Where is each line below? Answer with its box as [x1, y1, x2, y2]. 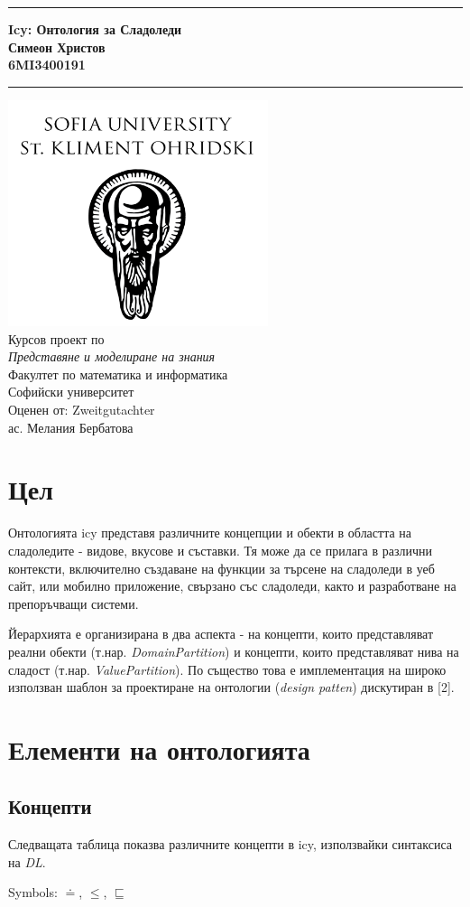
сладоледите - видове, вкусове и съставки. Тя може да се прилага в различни [8, 540, 433, 559]
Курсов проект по [8, 329, 105, 348]
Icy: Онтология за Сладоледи [8, 20, 182, 38]
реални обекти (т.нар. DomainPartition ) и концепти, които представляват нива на [8, 641, 459, 660]
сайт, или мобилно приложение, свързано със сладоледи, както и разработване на [8, 576, 456, 595]
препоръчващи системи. [8, 594, 139, 612]
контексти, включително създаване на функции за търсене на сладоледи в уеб [8, 558, 435, 577]
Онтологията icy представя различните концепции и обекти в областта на [8, 523, 412, 542]
